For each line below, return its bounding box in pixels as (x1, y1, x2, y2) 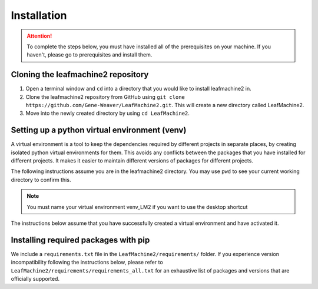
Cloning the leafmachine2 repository (11, 69, 149, 79)
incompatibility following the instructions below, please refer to (11, 259, 163, 266)
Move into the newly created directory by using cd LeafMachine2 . (25, 109, 190, 117)
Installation (11, 9, 67, 22)
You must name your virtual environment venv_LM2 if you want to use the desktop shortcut (26, 203, 248, 210)
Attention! (26, 32, 52, 39)
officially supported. (11, 275, 60, 283)
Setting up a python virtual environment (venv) (11, 125, 187, 135)
